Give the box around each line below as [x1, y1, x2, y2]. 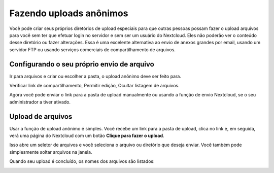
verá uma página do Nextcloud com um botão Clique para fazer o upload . [9, 132, 164, 139]
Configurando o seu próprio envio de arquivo [9, 60, 154, 68]
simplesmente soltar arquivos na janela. [9, 149, 92, 155]
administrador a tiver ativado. [9, 99, 71, 105]
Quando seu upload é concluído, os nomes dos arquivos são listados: [9, 158, 155, 164]
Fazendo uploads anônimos [9, 8, 128, 19]
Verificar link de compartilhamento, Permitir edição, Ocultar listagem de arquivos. [9, 83, 180, 89]
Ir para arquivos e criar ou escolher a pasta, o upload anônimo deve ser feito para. [9, 73, 181, 79]
